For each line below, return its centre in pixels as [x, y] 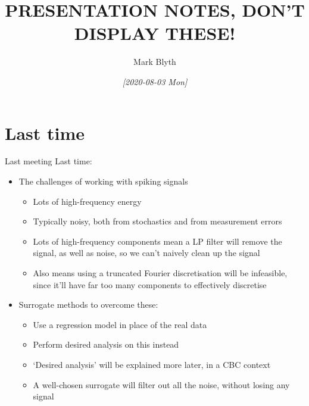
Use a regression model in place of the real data [120, 324]
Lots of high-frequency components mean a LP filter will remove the [157, 241]
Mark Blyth [155, 62]
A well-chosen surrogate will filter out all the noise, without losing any [161, 384]
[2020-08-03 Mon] [155, 81]
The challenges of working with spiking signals [103, 181]
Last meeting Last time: [49, 161]
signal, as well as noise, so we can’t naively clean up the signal [146, 253]
